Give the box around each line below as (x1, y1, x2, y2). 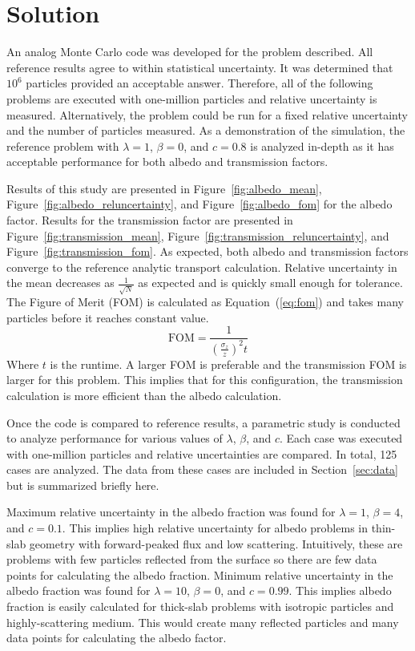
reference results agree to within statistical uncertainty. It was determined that (6, 59, 393, 75)
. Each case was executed (280, 430, 403, 447)
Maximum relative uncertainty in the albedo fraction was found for (6, 503, 336, 520)
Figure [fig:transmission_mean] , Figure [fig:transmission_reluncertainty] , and (6, 227, 389, 244)
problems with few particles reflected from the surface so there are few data (6, 551, 377, 568)
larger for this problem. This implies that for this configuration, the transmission (6, 371, 403, 388)
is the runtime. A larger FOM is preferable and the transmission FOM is (50, 355, 407, 372)
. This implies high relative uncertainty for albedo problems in (62, 520, 368, 536)
